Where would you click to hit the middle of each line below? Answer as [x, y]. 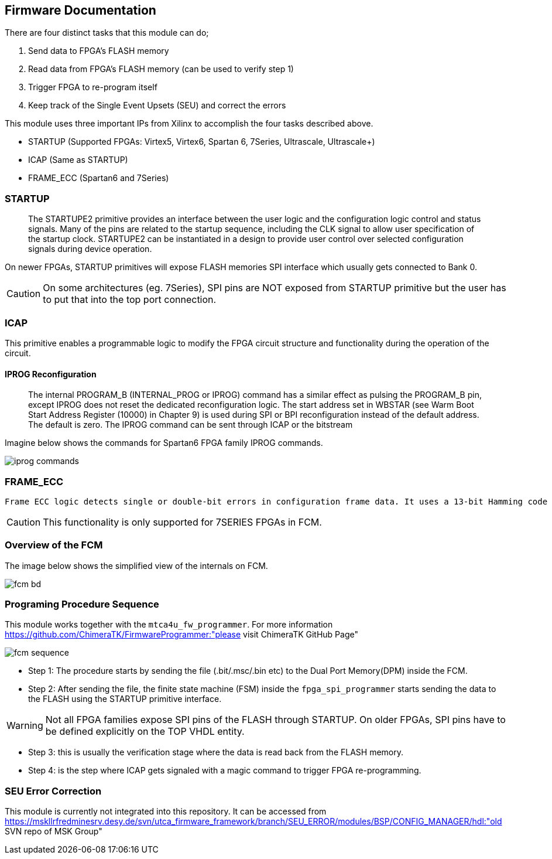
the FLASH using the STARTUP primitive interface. [125, 699]
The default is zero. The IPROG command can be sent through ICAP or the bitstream [191, 425]
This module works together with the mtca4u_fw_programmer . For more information [169, 625]
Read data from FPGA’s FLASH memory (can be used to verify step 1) [161, 69]
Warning [25, 726]
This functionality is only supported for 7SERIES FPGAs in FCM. [182, 522]
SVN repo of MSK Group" [54, 831]
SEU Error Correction [53, 791]
